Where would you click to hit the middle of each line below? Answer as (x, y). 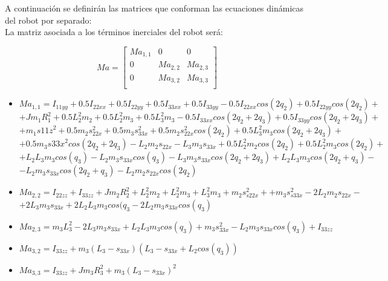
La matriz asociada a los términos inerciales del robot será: (114, 32)
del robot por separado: (48, 20)
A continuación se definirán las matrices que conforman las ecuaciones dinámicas (154, 8)
